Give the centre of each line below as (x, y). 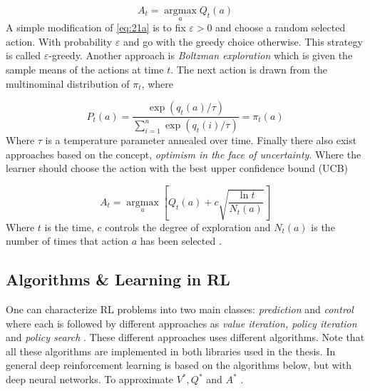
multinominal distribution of (68, 83)
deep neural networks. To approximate (90, 379)
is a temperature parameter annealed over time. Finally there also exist (201, 140)
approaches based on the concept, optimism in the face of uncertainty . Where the (184, 154)
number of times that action (67, 241)
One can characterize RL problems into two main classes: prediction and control (180, 309)
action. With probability (59, 41)
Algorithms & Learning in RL (118, 279)
